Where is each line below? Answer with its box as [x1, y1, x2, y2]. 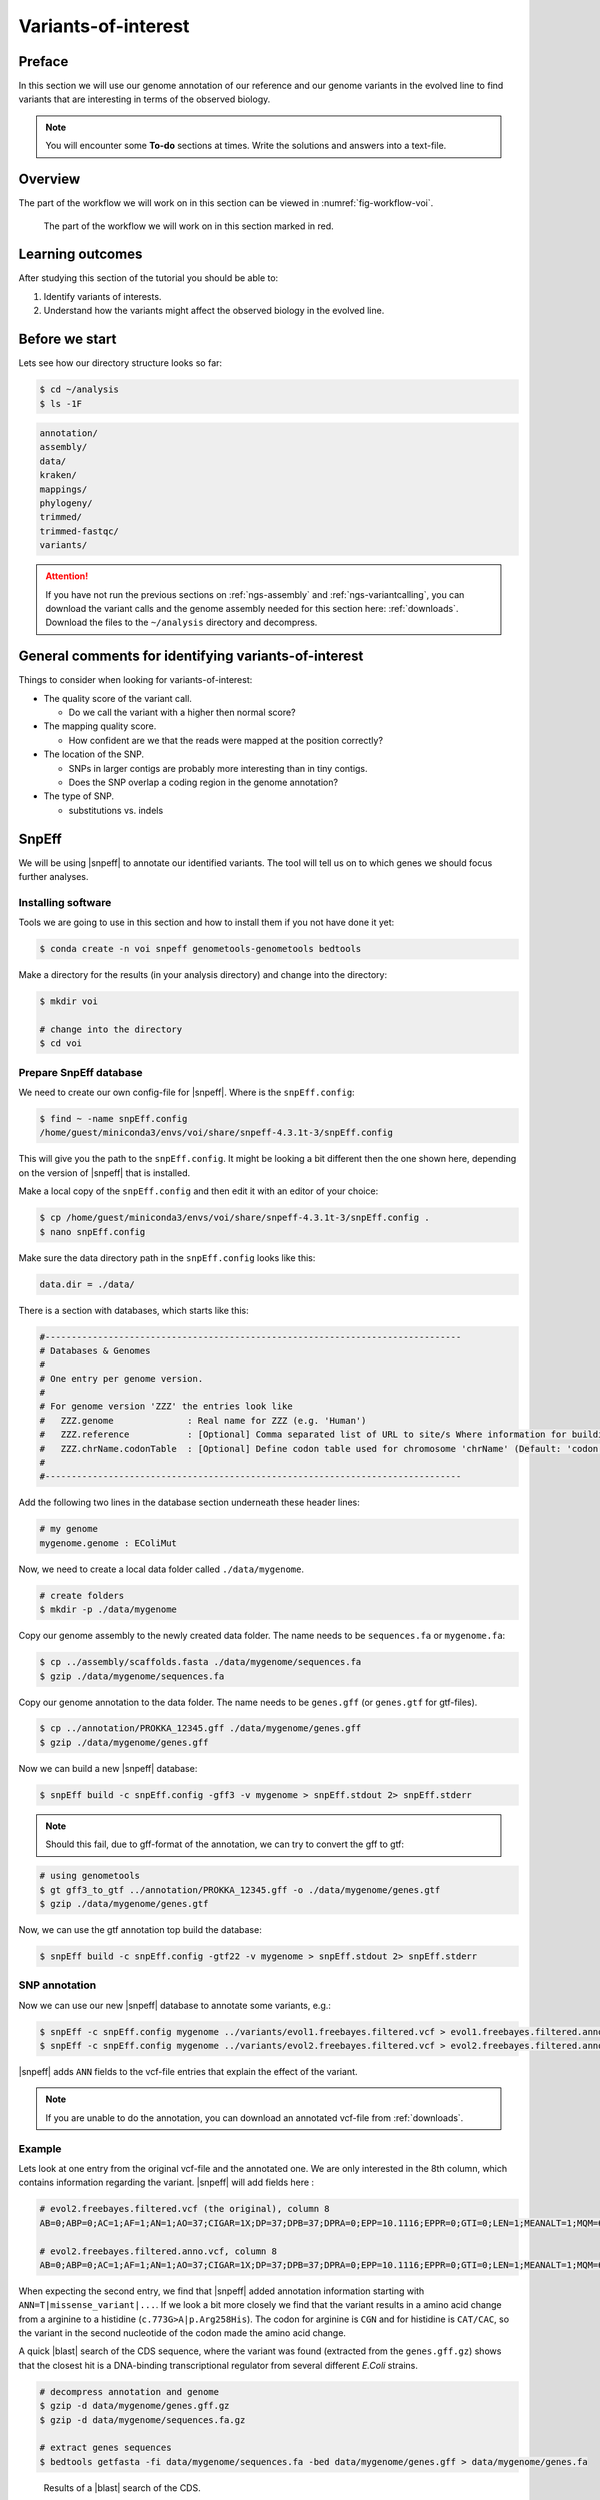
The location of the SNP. [43, 748, 145, 760]
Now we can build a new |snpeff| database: [18, 1762, 198, 1774]
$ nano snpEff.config [39, 1226, 146, 1237]
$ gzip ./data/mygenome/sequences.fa [39, 1670, 225, 1682]
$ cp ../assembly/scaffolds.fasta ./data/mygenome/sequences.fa [39, 1656, 362, 1668]
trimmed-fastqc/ [39, 525, 120, 537]
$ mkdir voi [39, 996, 99, 1007]
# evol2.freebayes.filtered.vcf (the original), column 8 [39, 2203, 330, 2215]
